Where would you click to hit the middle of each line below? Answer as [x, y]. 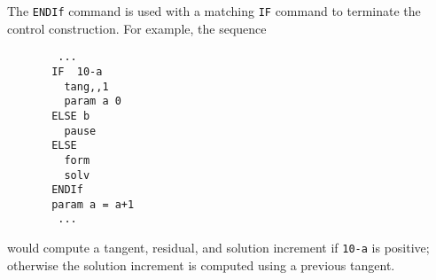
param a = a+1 [93, 204]
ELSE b [71, 116]
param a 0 [93, 101]
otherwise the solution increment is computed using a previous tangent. [201, 264]
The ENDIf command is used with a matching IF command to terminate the [214, 11]
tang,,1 [86, 86]
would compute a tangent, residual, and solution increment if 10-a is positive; [218, 248]
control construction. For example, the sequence [137, 28]
